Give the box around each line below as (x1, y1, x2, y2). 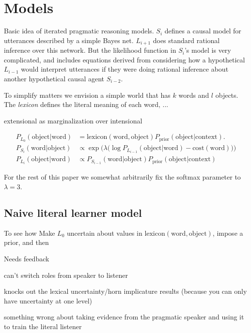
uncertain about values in (67, 227, 142, 238)
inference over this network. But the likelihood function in (4, 45, 176, 55)
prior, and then (4, 237, 49, 247)
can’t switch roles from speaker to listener (4, 270, 128, 280)
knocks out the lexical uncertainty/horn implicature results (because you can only (4, 286, 247, 296)
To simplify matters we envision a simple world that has (4, 90, 171, 100)
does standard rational (153, 35, 220, 45)
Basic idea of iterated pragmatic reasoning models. (4, 26, 154, 36)
